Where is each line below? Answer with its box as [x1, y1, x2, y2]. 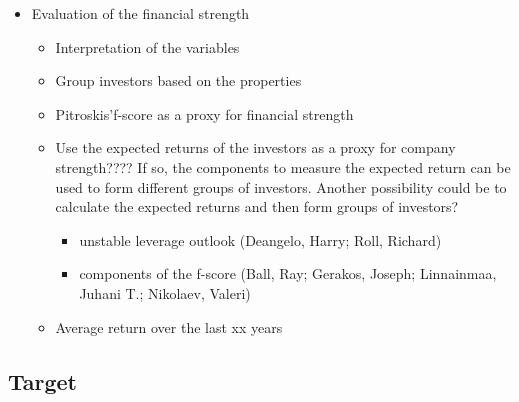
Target [8, 365, 78, 396]
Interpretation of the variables [55, 36, 240, 57]
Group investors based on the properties [55, 70, 302, 91]
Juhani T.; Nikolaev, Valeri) [79, 282, 251, 303]
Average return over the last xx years [55, 316, 283, 337]
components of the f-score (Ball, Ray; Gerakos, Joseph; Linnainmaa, [79, 263, 497, 284]
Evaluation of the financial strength [31, 3, 250, 23]
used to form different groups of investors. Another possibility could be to [55, 176, 507, 197]
